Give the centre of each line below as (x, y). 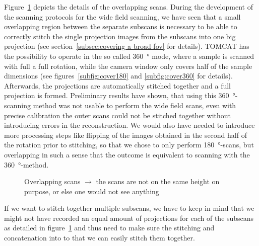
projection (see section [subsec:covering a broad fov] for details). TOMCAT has (127, 46)
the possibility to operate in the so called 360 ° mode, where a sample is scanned (129, 56)
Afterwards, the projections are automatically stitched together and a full (118, 85)
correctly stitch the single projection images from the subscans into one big (120, 36)
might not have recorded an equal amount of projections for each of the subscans (129, 218)
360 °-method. (26, 164)
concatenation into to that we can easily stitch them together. (100, 238)
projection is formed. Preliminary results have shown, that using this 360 (117, 95)
